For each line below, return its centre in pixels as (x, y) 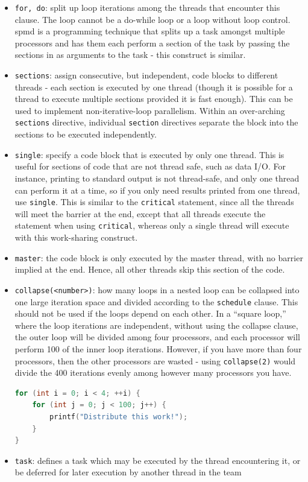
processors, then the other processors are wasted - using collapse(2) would (155, 360)
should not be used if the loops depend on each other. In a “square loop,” (150, 313)
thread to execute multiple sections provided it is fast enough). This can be (154, 99)
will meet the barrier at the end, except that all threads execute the (140, 213)
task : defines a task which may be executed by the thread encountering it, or (158, 460)
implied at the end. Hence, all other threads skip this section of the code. (150, 269)
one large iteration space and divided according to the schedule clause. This (156, 301)
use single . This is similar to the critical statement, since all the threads (154, 202)
